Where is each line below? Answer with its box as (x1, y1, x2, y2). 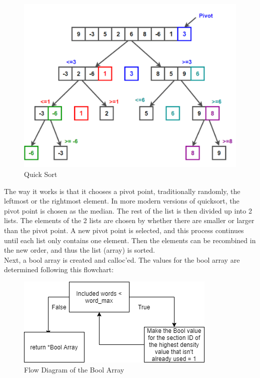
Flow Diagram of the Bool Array (24, 364, 124, 374)
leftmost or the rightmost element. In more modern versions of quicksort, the (4, 196, 239, 206)
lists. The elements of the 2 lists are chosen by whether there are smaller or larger (4, 215, 254, 226)
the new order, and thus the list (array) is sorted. (4, 245, 155, 255)
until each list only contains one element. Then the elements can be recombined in (4, 235, 256, 245)
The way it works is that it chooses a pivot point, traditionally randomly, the (4, 185, 240, 196)
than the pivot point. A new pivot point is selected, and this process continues (4, 225, 244, 236)
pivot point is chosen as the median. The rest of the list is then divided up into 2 (4, 205, 252, 216)
